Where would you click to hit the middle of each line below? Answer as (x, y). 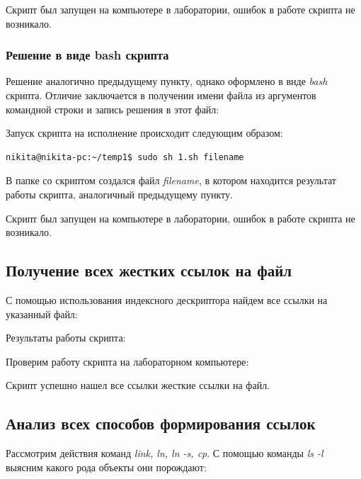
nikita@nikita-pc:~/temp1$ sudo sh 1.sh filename (125, 157)
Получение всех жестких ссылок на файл (149, 270)
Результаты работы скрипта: (66, 338)
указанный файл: (42, 314)
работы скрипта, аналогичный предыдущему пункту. (119, 194)
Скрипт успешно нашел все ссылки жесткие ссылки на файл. (138, 385)
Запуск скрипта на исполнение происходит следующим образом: (144, 133)
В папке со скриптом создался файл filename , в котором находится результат (171, 180)
